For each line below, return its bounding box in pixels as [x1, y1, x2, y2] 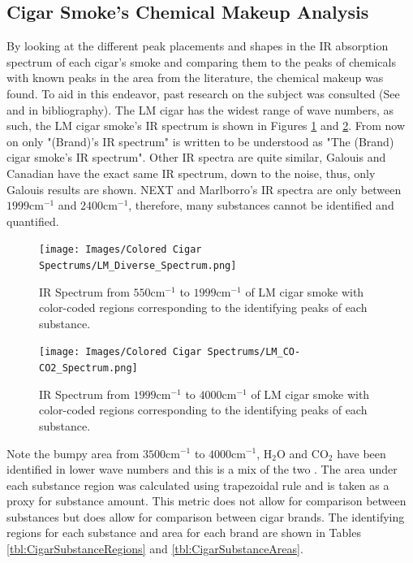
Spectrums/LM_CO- [207, 346, 301, 358]
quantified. [6, 212, 59, 229]
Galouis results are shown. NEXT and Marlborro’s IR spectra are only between [6, 180, 402, 197]
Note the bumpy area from [6, 444, 140, 461]
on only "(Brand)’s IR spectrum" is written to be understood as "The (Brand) [6, 132, 394, 149]
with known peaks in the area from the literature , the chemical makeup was [6, 69, 384, 86]
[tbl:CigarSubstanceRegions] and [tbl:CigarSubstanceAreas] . [6, 540, 303, 557]
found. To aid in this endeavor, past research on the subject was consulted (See [6, 84, 400, 102]
